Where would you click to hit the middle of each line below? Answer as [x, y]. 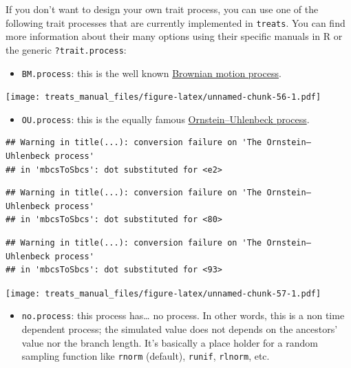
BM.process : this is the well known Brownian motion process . [151, 73]
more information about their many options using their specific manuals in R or [174, 36]
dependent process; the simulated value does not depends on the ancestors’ [180, 329]
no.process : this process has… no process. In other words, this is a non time [183, 315]
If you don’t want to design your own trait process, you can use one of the [162, 9]
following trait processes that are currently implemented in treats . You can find [175, 22]
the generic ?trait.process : [66, 49]
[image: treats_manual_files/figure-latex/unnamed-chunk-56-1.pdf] [163, 97]
